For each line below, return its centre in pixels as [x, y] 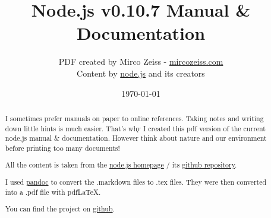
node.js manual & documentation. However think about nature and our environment [136, 138]
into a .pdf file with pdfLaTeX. [53, 192]
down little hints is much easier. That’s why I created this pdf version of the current [135, 128]
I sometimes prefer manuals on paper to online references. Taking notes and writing [134, 118]
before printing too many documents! [62, 148]
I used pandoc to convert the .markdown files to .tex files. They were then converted [136, 181]
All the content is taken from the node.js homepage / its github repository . [121, 165]
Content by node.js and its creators [141, 73]
